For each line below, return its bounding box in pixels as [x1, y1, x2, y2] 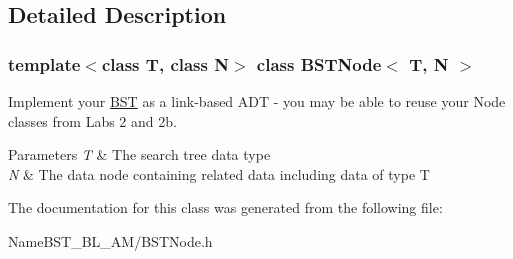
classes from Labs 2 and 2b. [8, 110, 177, 131]
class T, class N [101, 51, 229, 76]
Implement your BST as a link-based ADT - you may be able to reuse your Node [8, 91, 506, 111]
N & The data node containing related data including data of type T [8, 163, 430, 184]
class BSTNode [256, 51, 382, 76]
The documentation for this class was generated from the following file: [8, 197, 443, 218]
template [8, 51, 81, 76]
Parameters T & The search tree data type [8, 144, 271, 165]
